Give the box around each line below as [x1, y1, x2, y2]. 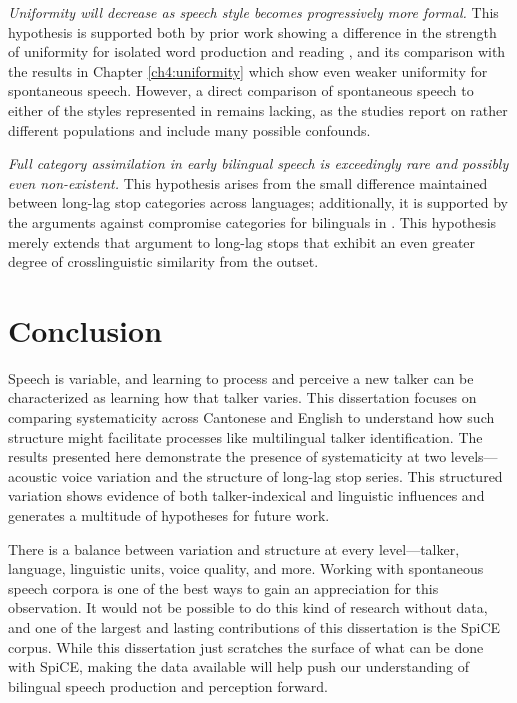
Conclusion [8, 309, 163, 350]
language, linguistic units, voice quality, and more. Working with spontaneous [8, 558, 484, 579]
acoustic [8, 465, 58, 486]
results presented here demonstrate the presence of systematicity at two [8, 446, 447, 467]
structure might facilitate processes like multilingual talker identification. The [8, 426, 483, 447]
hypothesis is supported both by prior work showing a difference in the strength [8, 21, 497, 42]
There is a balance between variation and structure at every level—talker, [8, 538, 460, 559]
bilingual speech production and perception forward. [8, 675, 328, 696]
